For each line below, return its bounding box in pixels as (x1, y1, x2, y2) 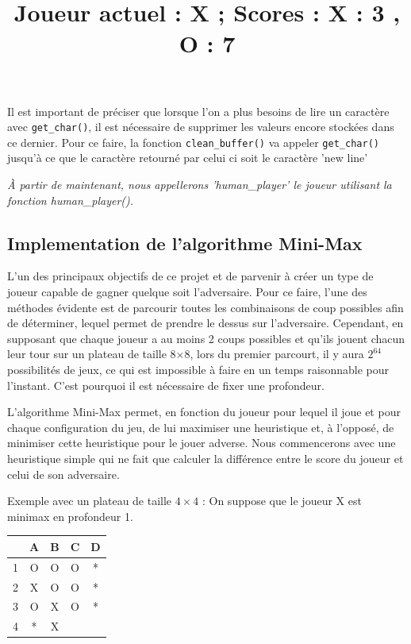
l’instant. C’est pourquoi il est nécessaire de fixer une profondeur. (7, 376, 325, 393)
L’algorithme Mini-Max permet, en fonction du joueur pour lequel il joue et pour (7, 403, 401, 420)
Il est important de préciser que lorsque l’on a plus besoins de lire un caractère (7, 102, 390, 119)
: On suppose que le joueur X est (202, 492, 362, 509)
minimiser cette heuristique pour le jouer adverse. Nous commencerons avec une (7, 434, 396, 451)
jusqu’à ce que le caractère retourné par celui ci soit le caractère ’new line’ (7, 149, 368, 166)
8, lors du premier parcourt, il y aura (184, 345, 364, 362)
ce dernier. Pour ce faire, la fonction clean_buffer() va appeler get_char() (7, 133, 379, 150)
